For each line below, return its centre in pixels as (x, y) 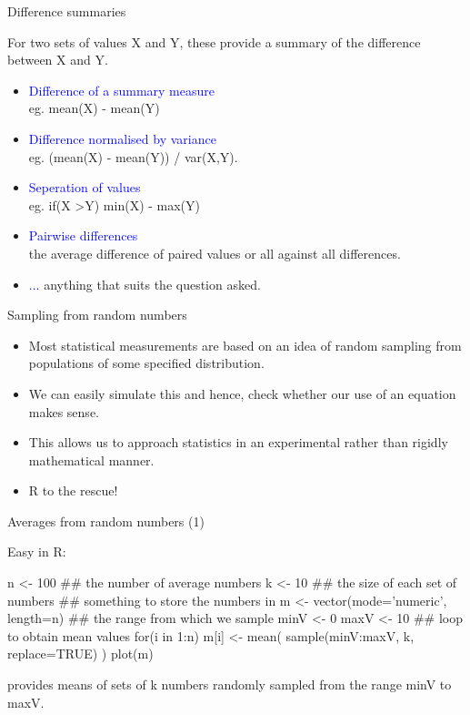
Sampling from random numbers (97, 315)
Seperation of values (85, 187)
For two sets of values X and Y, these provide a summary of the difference (214, 41)
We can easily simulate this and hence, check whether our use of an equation (242, 393)
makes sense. (64, 411)
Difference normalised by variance (122, 138)
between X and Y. (58, 60)
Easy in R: (37, 552)
